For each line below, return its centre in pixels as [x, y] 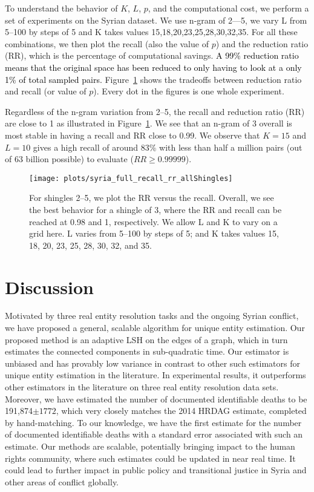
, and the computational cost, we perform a [228, 8]
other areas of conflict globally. [62, 481]
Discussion [49, 287]
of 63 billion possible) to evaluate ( [69, 159]
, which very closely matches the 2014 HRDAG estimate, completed [181, 411]
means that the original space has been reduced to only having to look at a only [153, 67]
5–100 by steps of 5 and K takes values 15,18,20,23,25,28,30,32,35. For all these [151, 32]
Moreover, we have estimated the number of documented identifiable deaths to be [156, 399]
